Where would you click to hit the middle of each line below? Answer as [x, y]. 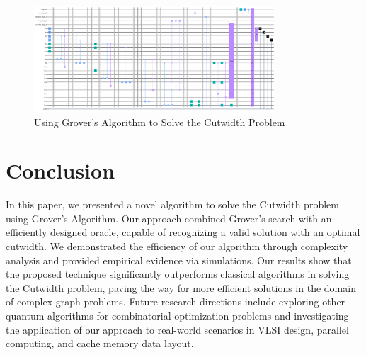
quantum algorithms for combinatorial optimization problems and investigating [177, 316]
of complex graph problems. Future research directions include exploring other [176, 302]
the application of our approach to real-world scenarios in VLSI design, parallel [177, 329]
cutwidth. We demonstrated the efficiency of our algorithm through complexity [177, 246]
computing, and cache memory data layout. [100, 343]
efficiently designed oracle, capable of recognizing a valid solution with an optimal [183, 232]
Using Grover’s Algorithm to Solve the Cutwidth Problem [160, 122]
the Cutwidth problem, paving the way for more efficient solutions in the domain [181, 287]
